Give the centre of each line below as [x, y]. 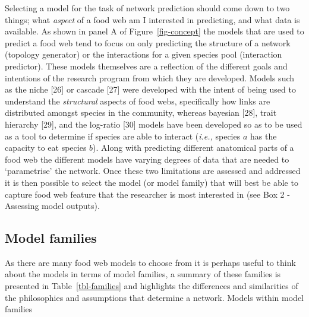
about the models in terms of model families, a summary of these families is [143, 274]
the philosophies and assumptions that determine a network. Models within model [154, 297]
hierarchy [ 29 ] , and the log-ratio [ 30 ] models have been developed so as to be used [154, 124]
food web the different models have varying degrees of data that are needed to [147, 159]
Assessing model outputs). [52, 206]
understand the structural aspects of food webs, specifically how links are [138, 101]
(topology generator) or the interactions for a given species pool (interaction [144, 54]
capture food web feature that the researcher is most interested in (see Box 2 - [147, 194]
